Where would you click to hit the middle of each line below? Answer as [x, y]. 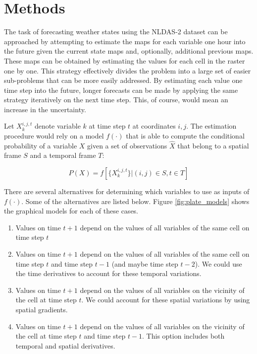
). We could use [218, 263]
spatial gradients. [42, 309]
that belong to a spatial [213, 145]
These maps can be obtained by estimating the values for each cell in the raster [125, 60]
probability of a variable [41, 145]
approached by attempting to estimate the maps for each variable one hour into [125, 41]
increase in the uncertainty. [45, 109]
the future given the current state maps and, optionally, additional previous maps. [129, 51]
